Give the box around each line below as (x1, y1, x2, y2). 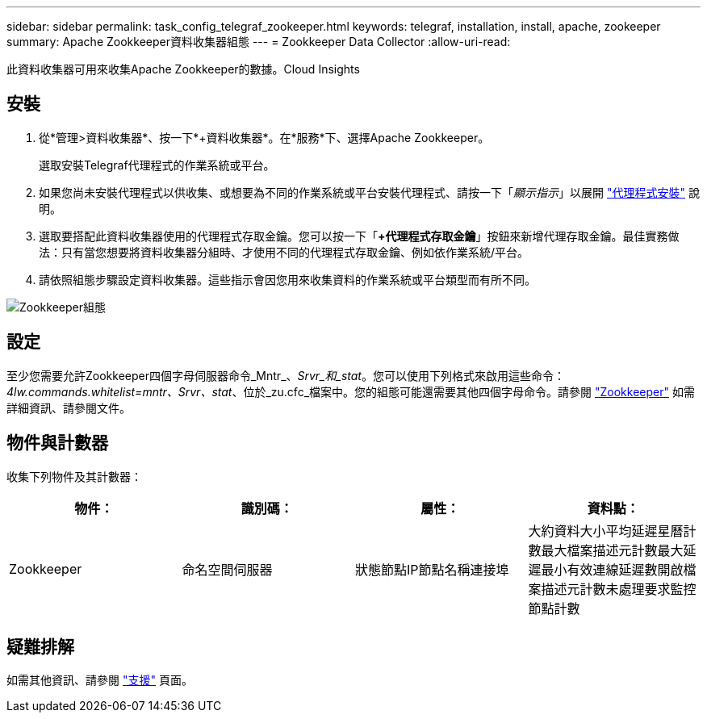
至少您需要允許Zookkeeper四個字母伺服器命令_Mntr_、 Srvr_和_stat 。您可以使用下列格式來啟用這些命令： (6, 368, 565, 382)
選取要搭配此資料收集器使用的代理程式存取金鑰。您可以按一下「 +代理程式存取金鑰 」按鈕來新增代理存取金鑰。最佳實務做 (39, 228, 680, 243)
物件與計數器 (6, 433, 108, 454)
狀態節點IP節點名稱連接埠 (355, 561, 509, 578)
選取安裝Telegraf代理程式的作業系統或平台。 (39, 157, 275, 172)
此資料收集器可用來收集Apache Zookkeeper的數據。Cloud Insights (6, 62, 360, 76)
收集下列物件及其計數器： (6, 469, 142, 483)
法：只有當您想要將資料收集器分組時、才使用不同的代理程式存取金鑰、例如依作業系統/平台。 (39, 245, 529, 259)
